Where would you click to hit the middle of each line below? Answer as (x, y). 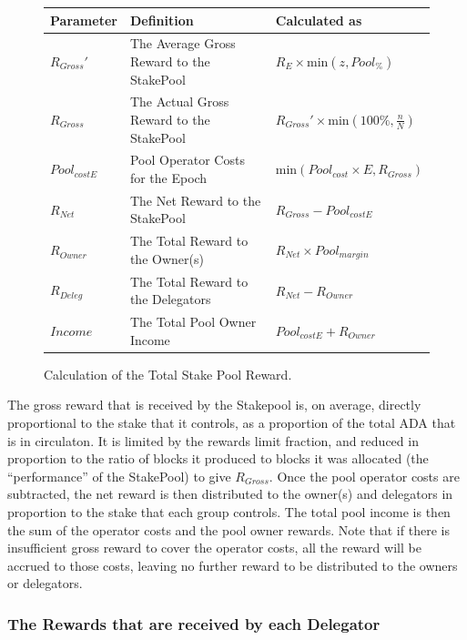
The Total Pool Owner (193, 322)
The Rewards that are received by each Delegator (194, 623)
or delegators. (45, 583)
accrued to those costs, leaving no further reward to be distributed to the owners (233, 565)
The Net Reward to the (195, 200)
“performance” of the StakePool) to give (119, 476)
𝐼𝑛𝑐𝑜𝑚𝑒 (71, 332)
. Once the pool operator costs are (364, 476)
